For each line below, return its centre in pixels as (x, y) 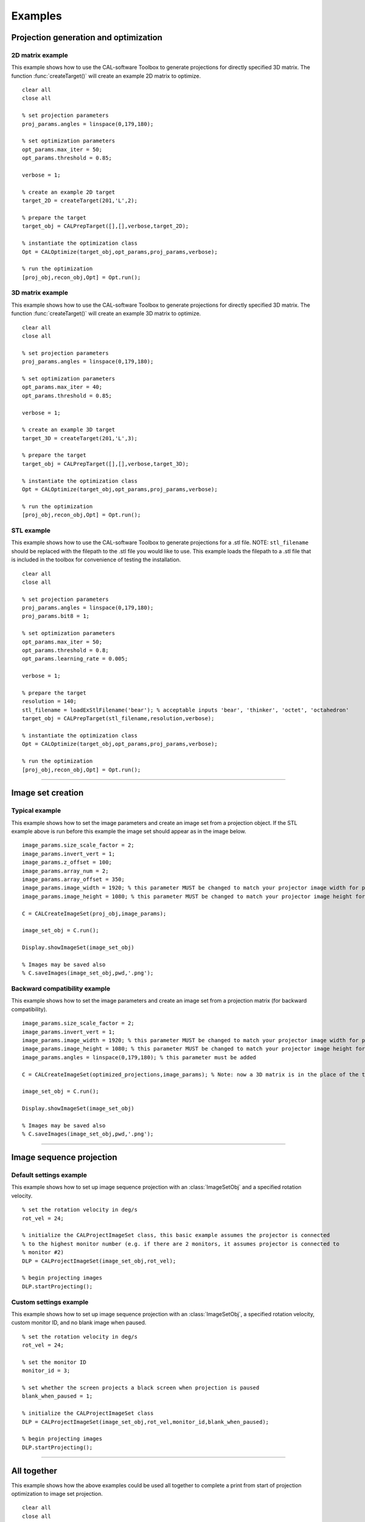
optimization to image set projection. (57, 1494)
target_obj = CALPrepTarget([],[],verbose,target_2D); (106, 226)
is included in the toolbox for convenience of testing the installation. (96, 559)
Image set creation (47, 793)
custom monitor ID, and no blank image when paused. (79, 1323)
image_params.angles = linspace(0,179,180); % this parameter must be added (139, 1057)
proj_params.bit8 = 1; (56, 616)
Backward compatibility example (61, 989)
